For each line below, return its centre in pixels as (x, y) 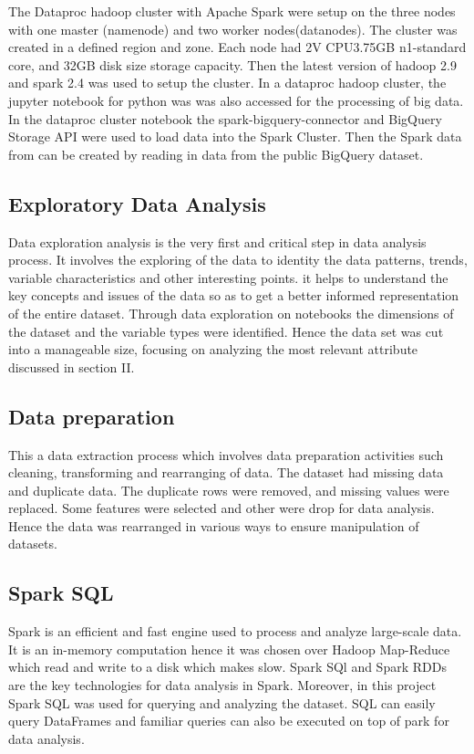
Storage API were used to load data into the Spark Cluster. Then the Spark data (235, 136)
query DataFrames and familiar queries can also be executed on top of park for (229, 721)
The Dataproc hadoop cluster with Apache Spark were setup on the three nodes (232, 11)
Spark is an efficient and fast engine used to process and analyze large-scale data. (235, 631)
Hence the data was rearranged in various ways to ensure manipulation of (214, 525)
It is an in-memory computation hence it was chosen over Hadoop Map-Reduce (229, 649)
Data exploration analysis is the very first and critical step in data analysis (217, 241)
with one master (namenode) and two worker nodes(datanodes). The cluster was (233, 29)
